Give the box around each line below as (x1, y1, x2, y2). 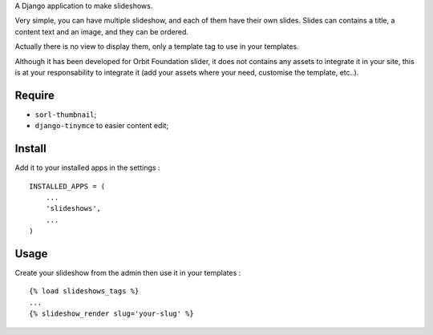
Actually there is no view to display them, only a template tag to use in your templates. (14, 42, 300, 51)
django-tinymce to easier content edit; (34, 121, 169, 131)
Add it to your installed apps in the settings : (14, 163, 160, 172)
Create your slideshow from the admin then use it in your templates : (14, 268, 241, 278)
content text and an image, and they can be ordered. (14, 26, 188, 36)
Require (14, 88, 55, 102)
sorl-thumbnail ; (34, 109, 97, 119)
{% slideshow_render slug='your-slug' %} (29, 309, 194, 318)
